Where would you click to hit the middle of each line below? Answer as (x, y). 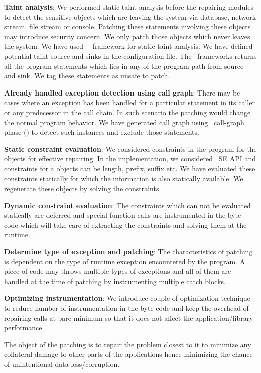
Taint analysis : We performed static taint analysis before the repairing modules (129, 7)
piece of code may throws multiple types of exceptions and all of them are (118, 271)
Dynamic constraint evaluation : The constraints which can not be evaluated (127, 205)
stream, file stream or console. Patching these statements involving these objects (127, 26)
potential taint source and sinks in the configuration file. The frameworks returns (130, 56)
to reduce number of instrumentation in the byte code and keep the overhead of (126, 308)
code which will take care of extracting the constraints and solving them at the (125, 224)
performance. (24, 328)
